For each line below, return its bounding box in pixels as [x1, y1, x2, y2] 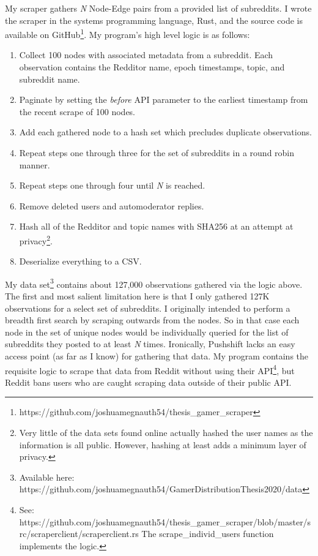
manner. [19, 158, 50, 171]
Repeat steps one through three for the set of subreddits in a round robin [19, 146, 295, 159]
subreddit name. [19, 72, 80, 85]
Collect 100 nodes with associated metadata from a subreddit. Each [19, 48, 273, 61]
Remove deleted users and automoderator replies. [19, 199, 204, 212]
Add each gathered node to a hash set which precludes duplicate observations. [19, 126, 312, 138]
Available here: [19, 470, 75, 483]
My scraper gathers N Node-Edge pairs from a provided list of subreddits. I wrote [5, 2, 312, 14]
